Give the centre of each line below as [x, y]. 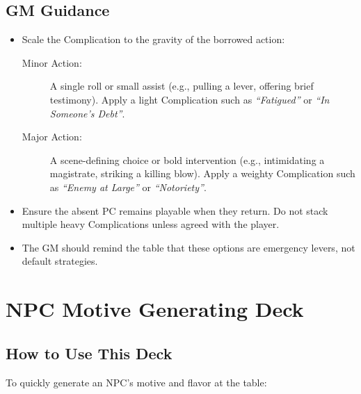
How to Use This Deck [89, 353]
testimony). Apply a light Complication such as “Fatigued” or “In [190, 99]
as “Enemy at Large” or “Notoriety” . [128, 187]
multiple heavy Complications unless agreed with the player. [151, 224]
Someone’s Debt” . [87, 113]
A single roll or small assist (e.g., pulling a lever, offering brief [182, 86]
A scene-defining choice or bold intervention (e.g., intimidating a [187, 159]
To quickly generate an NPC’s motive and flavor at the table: [136, 382]
